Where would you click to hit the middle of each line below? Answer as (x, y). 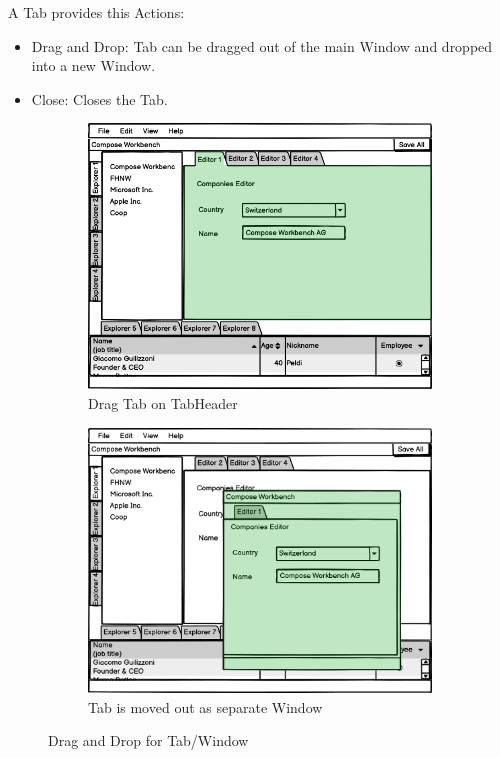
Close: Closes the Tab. (99, 98)
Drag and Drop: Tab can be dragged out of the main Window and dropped (262, 45)
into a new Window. (93, 65)
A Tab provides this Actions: (96, 12)
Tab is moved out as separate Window (205, 706)
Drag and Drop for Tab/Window (148, 740)
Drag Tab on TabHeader (163, 402)
